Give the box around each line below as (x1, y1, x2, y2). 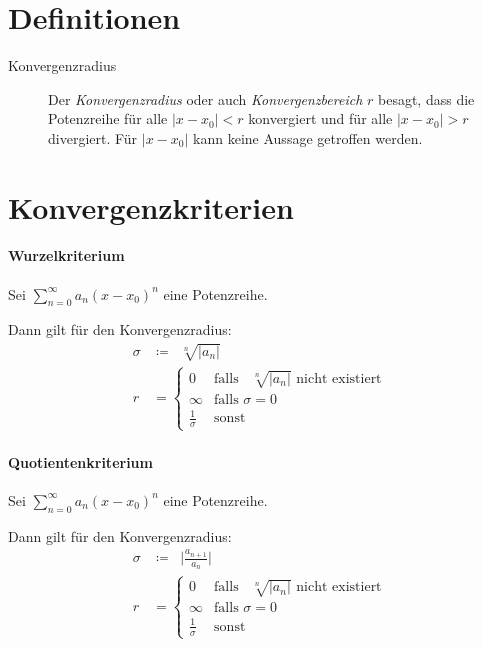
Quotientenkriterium (8, 451, 153, 472)
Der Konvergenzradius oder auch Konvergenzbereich (48, 88, 363, 109)
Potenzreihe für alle (48, 108, 168, 129)
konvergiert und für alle (248, 108, 393, 129)
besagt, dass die (377, 88, 475, 109)
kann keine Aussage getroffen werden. (193, 127, 423, 148)
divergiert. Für (48, 127, 138, 148)
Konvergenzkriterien (8, 186, 294, 227)
